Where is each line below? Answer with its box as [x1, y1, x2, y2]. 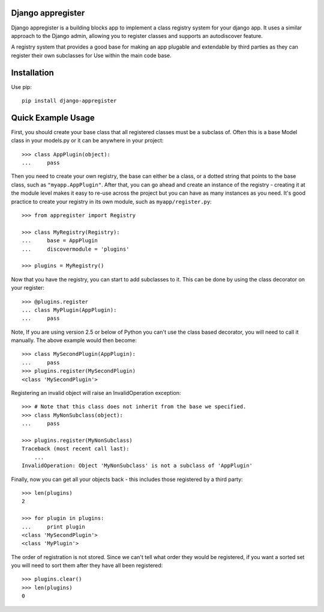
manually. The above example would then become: [11, 337, 137, 344]
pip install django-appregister [22, 97, 117, 104]
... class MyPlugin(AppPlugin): [22, 307, 117, 313]
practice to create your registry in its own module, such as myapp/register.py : [11, 198, 212, 205]
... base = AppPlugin [22, 237, 98, 244]
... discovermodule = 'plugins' [22, 245, 130, 252]
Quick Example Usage [11, 112, 95, 123]
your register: [11, 284, 44, 292]
